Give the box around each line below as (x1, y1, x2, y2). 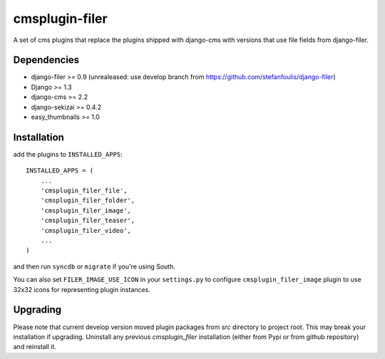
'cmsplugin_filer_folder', (40, 197, 135, 204)
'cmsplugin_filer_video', (40, 227, 132, 234)
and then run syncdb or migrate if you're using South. (13, 262, 176, 271)
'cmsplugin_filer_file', (40, 187, 128, 195)
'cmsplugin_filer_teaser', (40, 217, 135, 224)
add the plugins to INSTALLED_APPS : (13, 150, 123, 158)
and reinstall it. (13, 343, 57, 351)
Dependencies (13, 54, 80, 66)
